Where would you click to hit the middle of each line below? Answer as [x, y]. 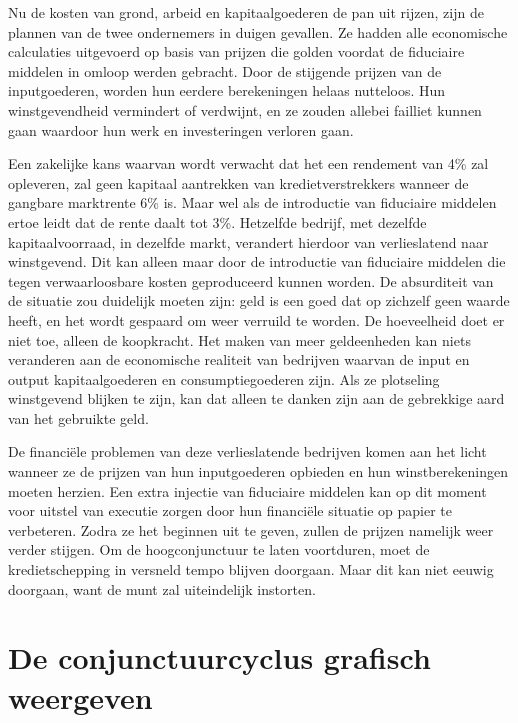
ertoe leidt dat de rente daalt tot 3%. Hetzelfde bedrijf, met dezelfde [217, 221]
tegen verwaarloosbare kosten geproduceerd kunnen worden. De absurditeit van [251, 280]
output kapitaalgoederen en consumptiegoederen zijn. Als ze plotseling [224, 378]
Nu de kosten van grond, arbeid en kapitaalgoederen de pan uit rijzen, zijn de [246, 12]
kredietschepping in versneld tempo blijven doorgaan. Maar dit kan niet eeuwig [251, 569]
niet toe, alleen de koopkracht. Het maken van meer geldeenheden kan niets [239, 339]
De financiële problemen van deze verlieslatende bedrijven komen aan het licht [247, 451]
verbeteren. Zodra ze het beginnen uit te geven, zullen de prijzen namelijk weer [251, 529]
